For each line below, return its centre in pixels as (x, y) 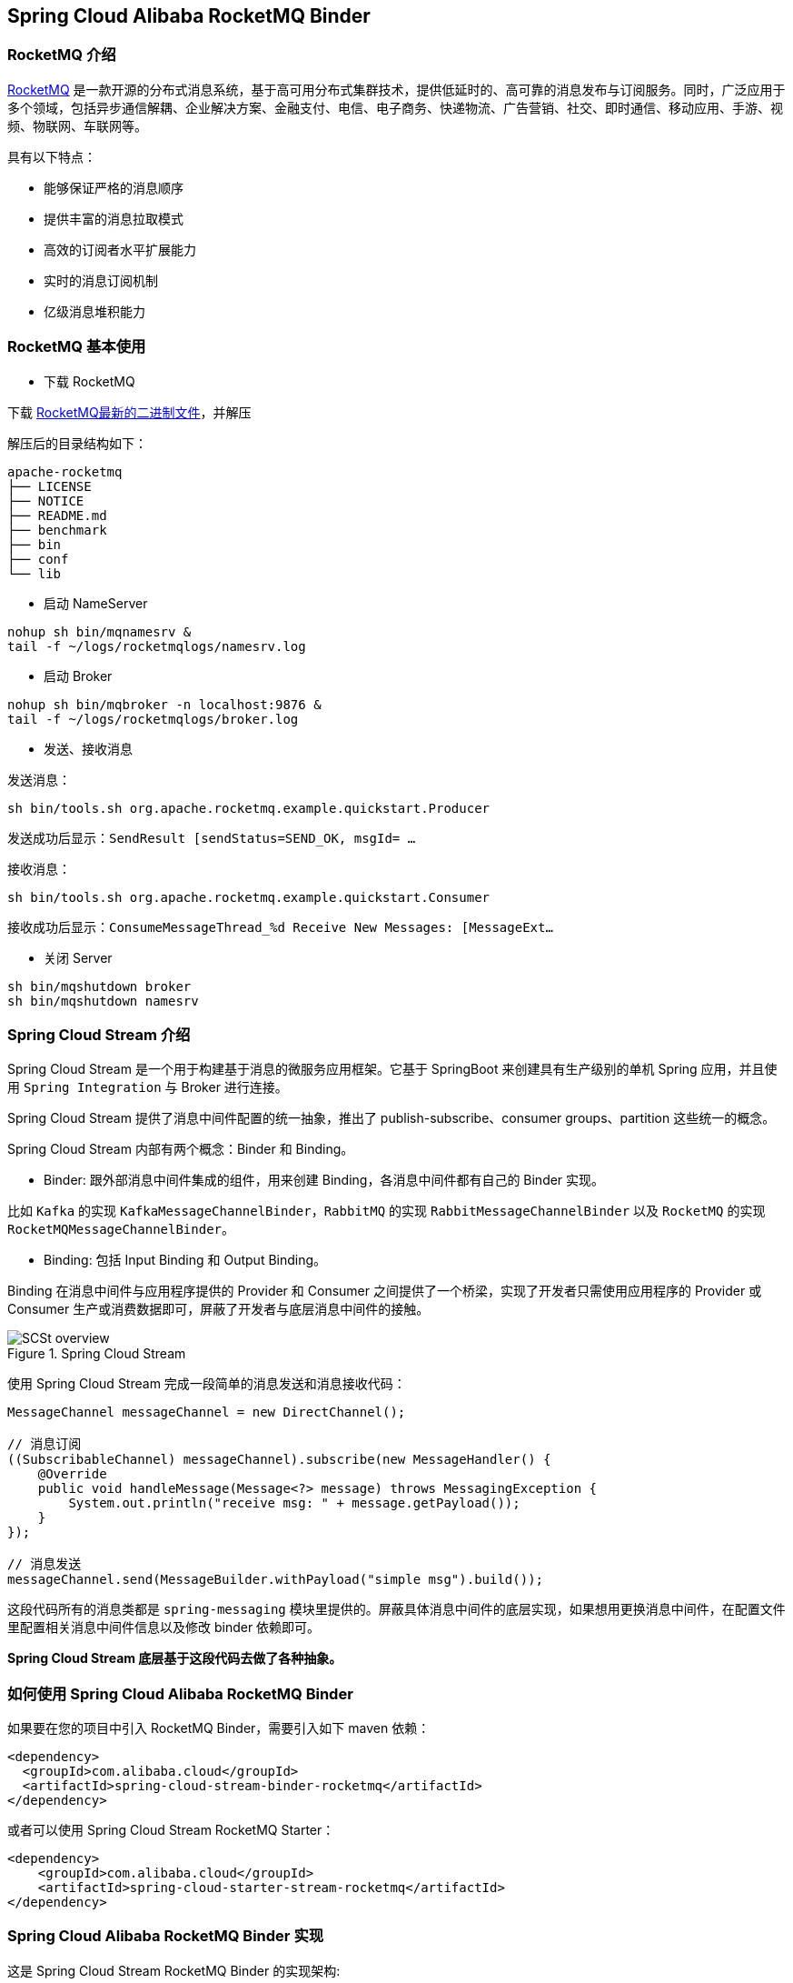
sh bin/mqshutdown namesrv (103, 1001)
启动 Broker (78, 676)
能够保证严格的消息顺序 (114, 187)
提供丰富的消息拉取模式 (114, 218)
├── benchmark (57, 530)
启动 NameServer (96, 603)
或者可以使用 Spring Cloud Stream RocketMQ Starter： (171, 1830)
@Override (72, 1474)
